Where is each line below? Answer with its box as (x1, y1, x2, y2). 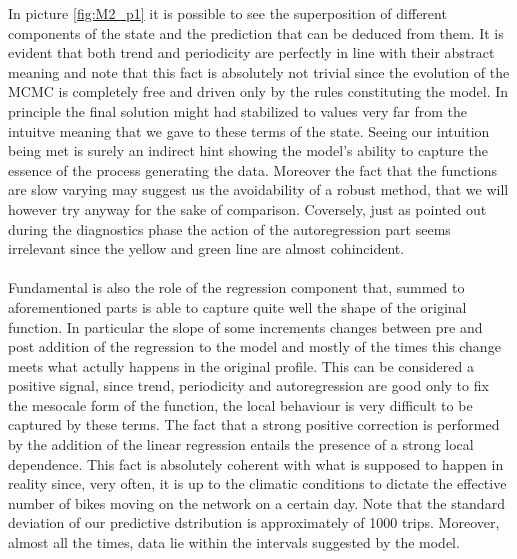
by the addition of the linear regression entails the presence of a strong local (8, 434, 474, 455)
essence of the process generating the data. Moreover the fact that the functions (8, 159, 497, 180)
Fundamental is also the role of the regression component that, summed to (8, 277, 465, 298)
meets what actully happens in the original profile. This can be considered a (8, 355, 474, 376)
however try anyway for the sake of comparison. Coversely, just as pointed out (8, 198, 487, 219)
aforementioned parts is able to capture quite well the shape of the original (8, 296, 467, 317)
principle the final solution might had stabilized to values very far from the (8, 100, 467, 121)
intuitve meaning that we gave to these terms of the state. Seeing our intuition (8, 120, 490, 141)
